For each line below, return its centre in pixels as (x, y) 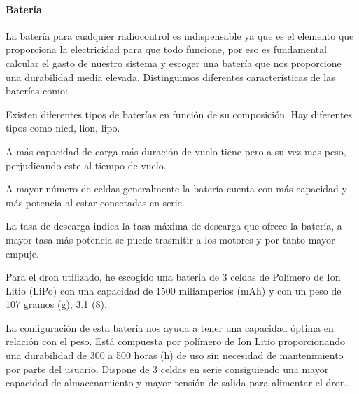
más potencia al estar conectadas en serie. (95, 202)
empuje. (22, 253)
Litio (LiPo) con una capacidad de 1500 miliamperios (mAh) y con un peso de (174, 290)
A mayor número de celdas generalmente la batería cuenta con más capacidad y (176, 189)
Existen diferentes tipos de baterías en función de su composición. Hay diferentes (179, 114)
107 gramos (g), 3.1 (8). (56, 304)
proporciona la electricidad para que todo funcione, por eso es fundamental (166, 49)
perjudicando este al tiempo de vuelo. (86, 165)
